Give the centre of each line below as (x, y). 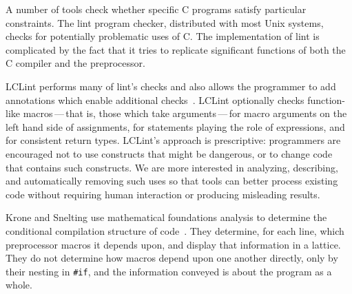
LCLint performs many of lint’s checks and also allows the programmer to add (171, 86)
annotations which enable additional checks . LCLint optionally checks (155, 99)
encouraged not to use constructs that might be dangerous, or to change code (169, 153)
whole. (19, 285)
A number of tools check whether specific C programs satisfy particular (156, 9)
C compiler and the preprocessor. (75, 63)
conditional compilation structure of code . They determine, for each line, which (175, 230)
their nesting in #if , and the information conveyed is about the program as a (169, 271)
